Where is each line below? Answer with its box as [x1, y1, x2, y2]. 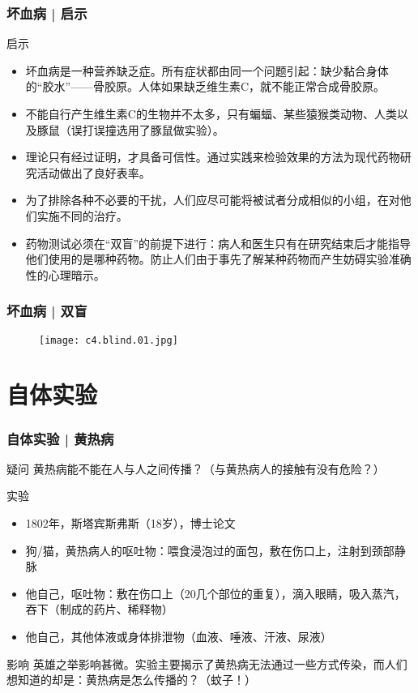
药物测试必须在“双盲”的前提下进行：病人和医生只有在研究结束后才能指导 [25, 234, 412, 251]
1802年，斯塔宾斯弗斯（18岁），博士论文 [25, 515, 236, 531]
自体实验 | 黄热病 [6, 428, 114, 448]
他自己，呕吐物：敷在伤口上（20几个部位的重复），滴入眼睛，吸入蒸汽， [25, 584, 406, 601]
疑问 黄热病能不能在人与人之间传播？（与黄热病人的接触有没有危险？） [6, 460, 385, 477]
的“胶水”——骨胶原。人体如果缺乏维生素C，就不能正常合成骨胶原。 [25, 78, 386, 95]
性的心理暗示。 [25, 266, 105, 283]
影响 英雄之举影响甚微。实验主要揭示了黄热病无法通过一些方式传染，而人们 [6, 655, 407, 672]
